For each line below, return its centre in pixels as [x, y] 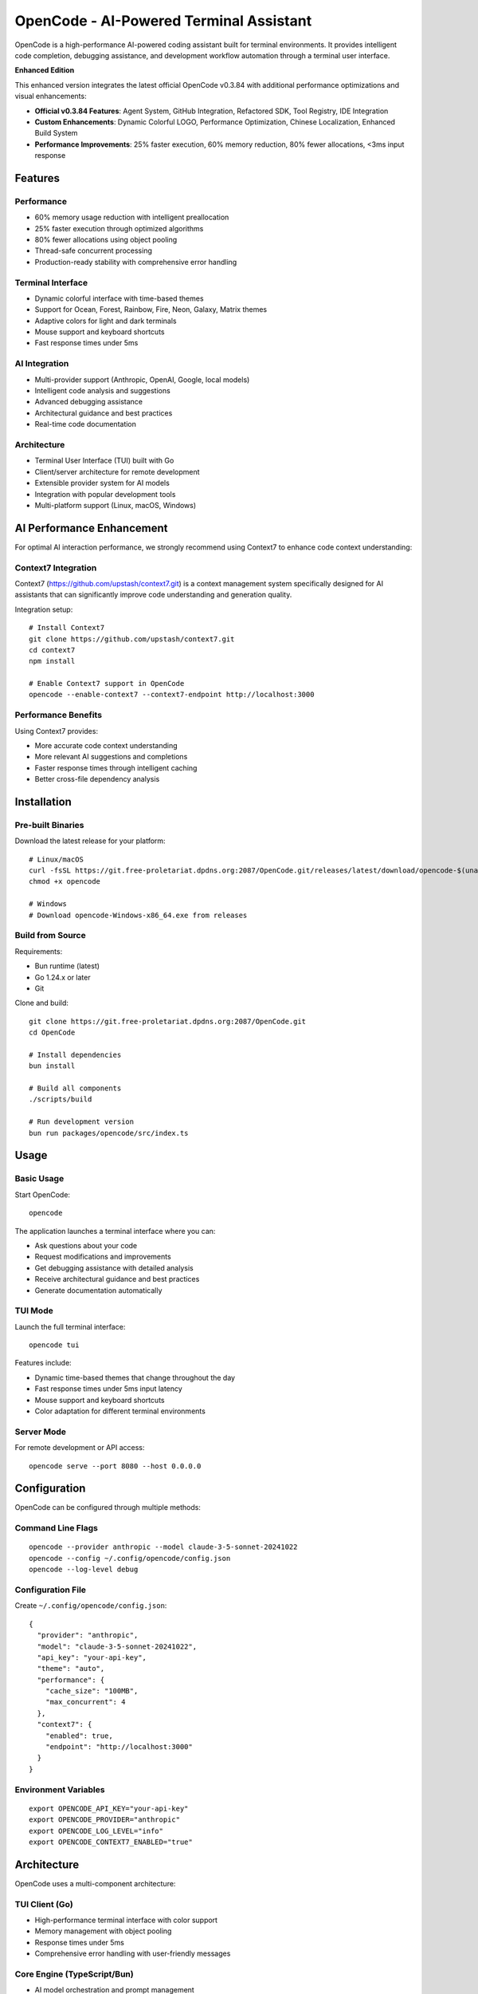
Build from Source [51, 936]
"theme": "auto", [71, 1669]
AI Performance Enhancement [91, 528]
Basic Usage [39, 1179]
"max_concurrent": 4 [85, 1702]
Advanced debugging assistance [89, 402]
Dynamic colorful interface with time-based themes [119, 298]
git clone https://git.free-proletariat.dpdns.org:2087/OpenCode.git [168, 1021]
